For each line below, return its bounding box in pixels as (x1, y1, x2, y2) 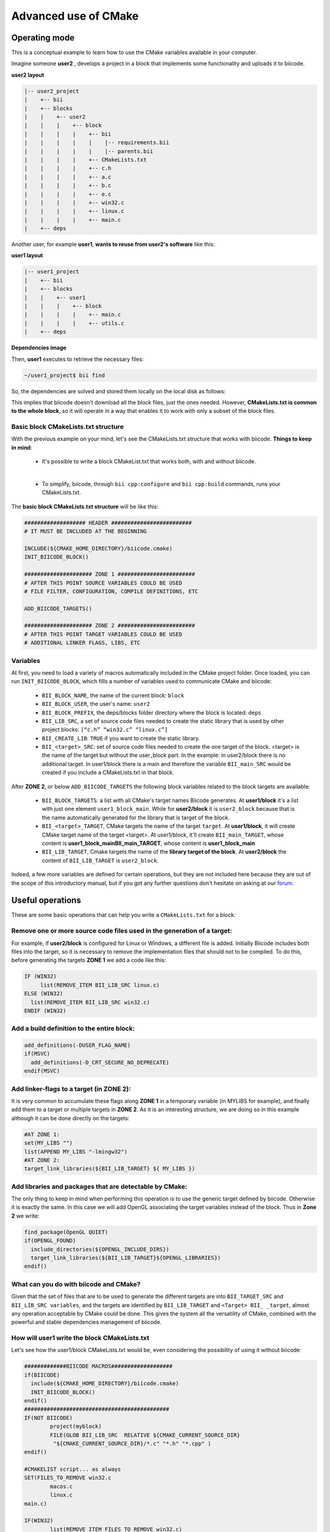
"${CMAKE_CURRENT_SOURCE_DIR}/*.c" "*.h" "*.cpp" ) (53, 1440, 211, 1447)
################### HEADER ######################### (24, 519, 192, 526)
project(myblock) (50, 1423, 102, 1430)
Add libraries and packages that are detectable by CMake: (11, 1182, 188, 1191)
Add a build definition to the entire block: (11, 1024, 135, 1033)
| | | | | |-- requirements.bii (24, 139, 169, 146)
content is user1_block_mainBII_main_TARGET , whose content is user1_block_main (42, 840, 255, 847)
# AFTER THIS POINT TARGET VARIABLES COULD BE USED (24, 631, 183, 637)
